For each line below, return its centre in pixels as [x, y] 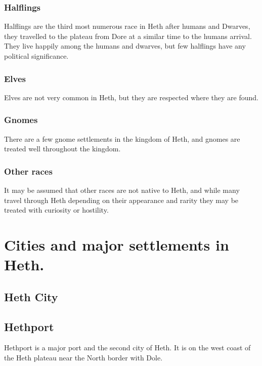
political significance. [36, 56]
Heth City [31, 296]
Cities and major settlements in [117, 245]
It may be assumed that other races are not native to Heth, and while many [122, 190]
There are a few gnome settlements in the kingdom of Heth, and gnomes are [122, 138]
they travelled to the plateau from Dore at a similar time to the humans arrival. [128, 36]
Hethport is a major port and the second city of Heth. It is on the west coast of [127, 348]
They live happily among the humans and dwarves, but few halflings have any [125, 46]
